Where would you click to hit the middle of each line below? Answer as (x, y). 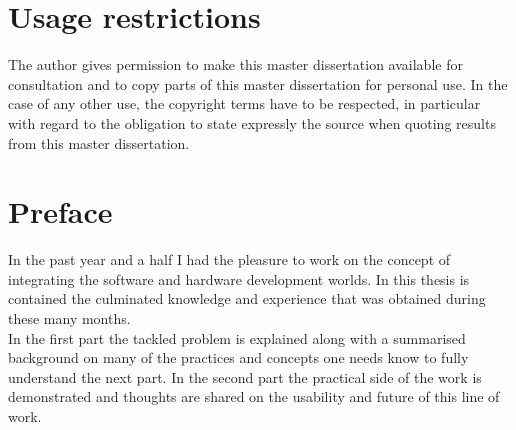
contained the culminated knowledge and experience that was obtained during (247, 298)
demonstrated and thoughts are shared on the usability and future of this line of (254, 396)
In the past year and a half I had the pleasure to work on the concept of (229, 259)
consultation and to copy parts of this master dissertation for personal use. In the (258, 83)
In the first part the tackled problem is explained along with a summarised (237, 337)
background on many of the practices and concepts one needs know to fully (238, 357)
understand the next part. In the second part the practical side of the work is (245, 376)
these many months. (69, 318)
